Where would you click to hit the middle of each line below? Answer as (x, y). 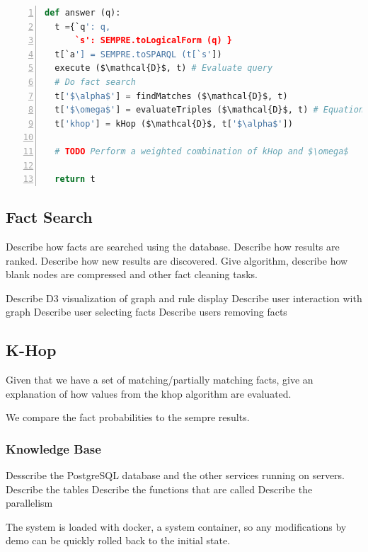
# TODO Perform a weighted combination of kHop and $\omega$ (202, 151)
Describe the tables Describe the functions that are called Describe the (159, 489)
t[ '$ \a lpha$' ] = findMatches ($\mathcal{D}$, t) (171, 96)
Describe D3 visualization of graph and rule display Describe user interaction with (184, 298)
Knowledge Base (53, 448)
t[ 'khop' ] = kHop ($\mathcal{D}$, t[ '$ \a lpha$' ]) (174, 123)
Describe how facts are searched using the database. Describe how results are (173, 246)
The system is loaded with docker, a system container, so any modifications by (176, 526)
